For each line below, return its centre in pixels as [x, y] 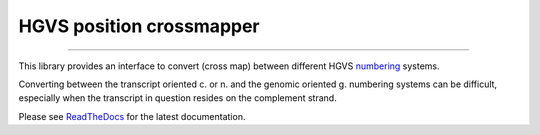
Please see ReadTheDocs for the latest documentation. [132, 116]
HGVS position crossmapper [139, 26]
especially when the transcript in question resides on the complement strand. [177, 98]
